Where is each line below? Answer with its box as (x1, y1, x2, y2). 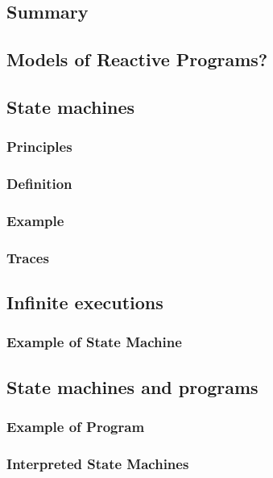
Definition (6, 174, 72, 194)
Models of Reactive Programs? (6, 47, 268, 72)
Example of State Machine (6, 332, 182, 352)
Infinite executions (6, 290, 163, 315)
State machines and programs (6, 374, 259, 399)
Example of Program (6, 417, 145, 437)
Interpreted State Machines (6, 453, 189, 473)
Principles (6, 136, 72, 157)
